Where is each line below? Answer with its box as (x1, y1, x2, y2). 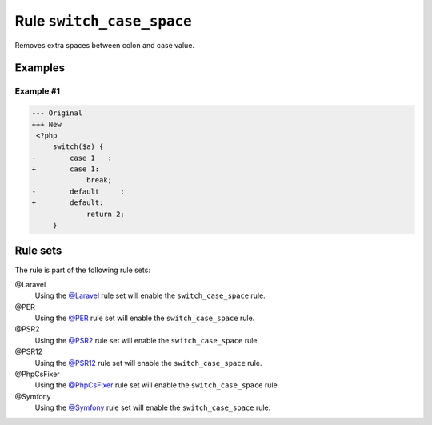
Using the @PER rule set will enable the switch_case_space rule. (34, 313, 255, 323)
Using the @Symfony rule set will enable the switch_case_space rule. (34, 403, 271, 412)
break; (86, 176, 112, 185)
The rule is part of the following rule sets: (14, 265, 151, 275)
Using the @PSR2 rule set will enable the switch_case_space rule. (34, 335, 260, 345)
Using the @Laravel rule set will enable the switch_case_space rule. (34, 291, 266, 300)
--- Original (31, 109, 83, 118)
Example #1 (14, 86, 60, 97)
